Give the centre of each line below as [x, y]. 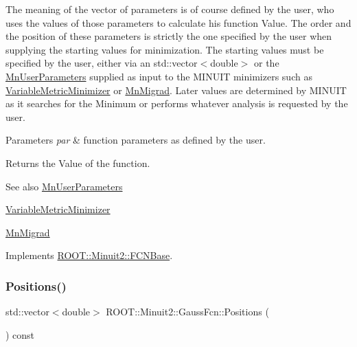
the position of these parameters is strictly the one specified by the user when [169, 36]
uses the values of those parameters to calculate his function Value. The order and [178, 22]
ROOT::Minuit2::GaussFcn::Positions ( [187, 312]
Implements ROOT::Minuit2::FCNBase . [89, 255]
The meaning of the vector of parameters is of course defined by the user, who [170, 9]
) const [20, 334]
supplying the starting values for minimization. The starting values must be [165, 49]
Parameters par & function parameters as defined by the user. [136, 140]
